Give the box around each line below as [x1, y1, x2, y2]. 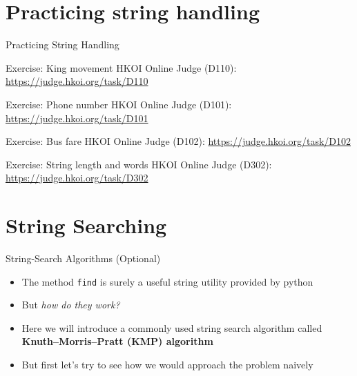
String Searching [6, 211, 167, 239]
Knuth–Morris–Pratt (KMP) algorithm [21, 334, 213, 348]
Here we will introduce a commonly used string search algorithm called [21, 320, 322, 335]
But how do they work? [21, 297, 120, 312]
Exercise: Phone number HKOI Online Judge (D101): [6, 97, 232, 111]
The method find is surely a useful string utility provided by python [21, 274, 313, 288]
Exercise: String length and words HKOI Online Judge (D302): [6, 157, 272, 171]
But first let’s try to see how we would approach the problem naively [21, 357, 313, 372]
